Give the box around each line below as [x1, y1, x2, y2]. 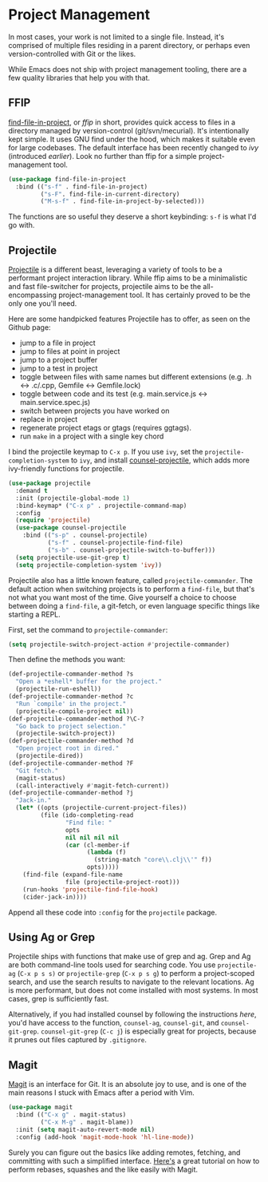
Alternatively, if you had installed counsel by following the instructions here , [8, 1009, 257, 1019]
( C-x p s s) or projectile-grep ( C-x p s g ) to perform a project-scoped [17, 969, 255, 978]
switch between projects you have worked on [19, 406, 170, 416]
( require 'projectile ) [15, 517, 91, 525]
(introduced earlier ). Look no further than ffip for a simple [8, 151, 197, 161]
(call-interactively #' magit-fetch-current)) [15, 781, 170, 790]
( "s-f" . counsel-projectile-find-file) [47, 539, 183, 547]
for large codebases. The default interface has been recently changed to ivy [8, 142, 259, 153]
